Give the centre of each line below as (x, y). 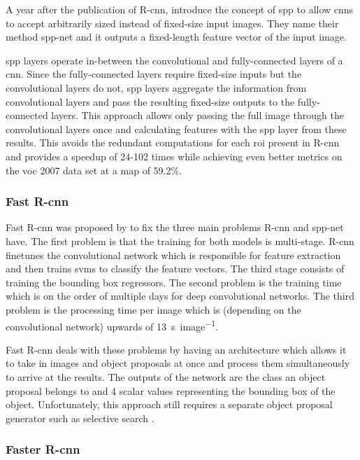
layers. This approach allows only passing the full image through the (197, 115)
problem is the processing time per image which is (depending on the (153, 309)
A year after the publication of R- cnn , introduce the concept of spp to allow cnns (180, 9)
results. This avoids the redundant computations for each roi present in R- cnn (173, 142)
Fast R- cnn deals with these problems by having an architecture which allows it (176, 349)
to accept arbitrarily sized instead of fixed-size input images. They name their (172, 23)
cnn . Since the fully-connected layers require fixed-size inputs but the (154, 74)
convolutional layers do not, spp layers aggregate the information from (156, 87)
